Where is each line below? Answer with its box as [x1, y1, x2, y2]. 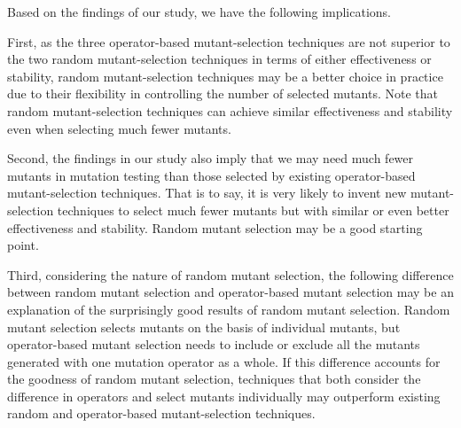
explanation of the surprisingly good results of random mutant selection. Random [7, 300, 450, 318]
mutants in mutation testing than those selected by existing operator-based [7, 166, 416, 184]
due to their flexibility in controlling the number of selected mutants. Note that [7, 84, 439, 103]
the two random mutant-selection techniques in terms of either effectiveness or [7, 50, 432, 68]
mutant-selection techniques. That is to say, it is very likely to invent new [7, 183, 407, 202]
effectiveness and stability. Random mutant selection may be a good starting [7, 218, 423, 237]
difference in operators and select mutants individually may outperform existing [7, 386, 441, 405]
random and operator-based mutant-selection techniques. [7, 404, 316, 423]
